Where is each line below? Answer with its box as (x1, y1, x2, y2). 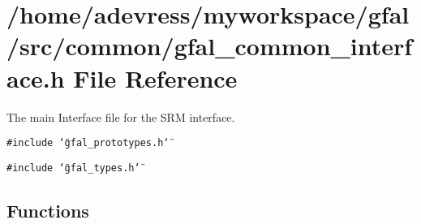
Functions (6, 197, 89, 222)
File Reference (73, 61, 238, 94)
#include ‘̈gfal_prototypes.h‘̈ (6, 137, 170, 149)
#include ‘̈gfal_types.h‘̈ (6, 162, 140, 174)
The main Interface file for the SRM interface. (6, 108, 235, 125)
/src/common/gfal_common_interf (6, 29, 413, 62)
